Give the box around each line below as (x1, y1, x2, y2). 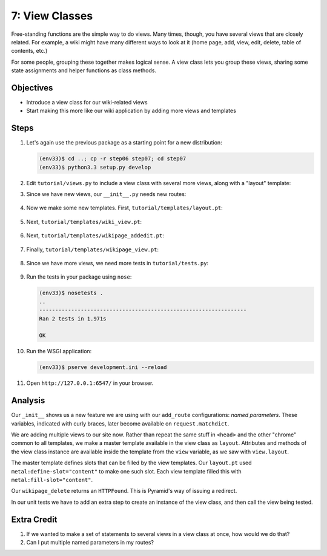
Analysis (11, 395, 45, 406)
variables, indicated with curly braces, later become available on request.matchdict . (11, 419, 230, 427)
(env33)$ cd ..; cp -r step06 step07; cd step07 (39, 155, 187, 162)
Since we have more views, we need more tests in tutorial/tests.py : (26, 260, 209, 267)
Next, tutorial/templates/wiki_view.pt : (26, 218, 142, 225)
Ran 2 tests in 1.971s (39, 315, 107, 322)
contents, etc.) (11, 47, 48, 55)
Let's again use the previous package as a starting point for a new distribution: (26, 139, 222, 146)
